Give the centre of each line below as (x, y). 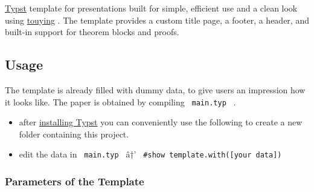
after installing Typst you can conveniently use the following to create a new (161, 122)
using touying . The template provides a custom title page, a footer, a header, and (157, 20)
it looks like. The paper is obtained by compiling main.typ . (120, 101)
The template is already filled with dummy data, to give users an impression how (155, 89)
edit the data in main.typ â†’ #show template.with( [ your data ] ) (150, 154)
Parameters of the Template (75, 181)
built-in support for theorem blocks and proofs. (92, 32)
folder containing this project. (74, 134)
